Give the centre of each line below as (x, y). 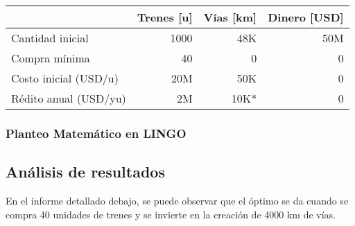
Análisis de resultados (85, 172)
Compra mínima (51, 58)
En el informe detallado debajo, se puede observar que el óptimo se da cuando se (177, 201)
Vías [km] (230, 17)
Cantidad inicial (50, 38)
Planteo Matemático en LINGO (96, 133)
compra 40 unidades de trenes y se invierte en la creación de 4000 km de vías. (171, 214)
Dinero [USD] (306, 17)
